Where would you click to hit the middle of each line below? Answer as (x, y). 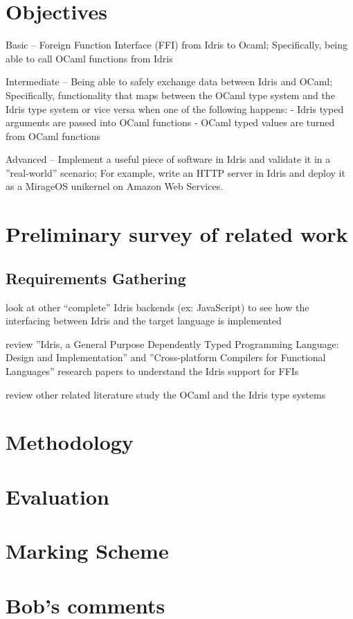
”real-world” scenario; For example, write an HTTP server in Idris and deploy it (175, 172)
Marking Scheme (87, 551)
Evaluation (57, 496)
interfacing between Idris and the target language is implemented (144, 321)
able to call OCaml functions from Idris (89, 58)
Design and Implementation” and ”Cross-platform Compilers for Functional (166, 357)
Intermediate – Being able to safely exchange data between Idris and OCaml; (169, 81)
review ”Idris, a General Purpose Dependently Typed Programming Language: (172, 343)
